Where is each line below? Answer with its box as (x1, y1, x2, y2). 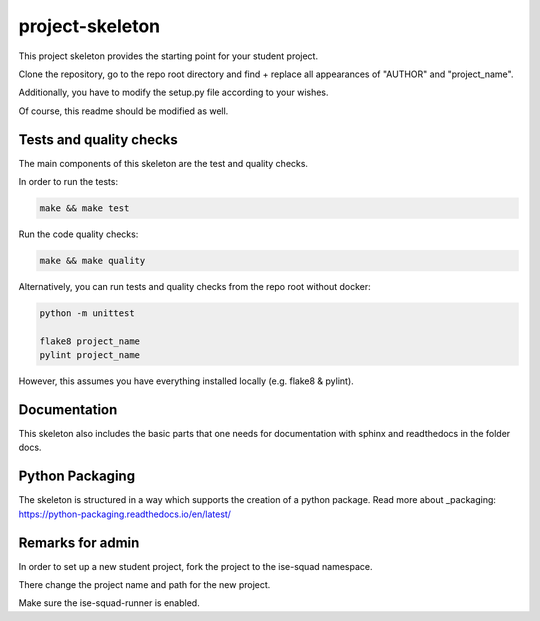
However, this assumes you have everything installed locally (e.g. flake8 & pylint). (18, 375, 354, 387)
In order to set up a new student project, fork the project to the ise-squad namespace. (18, 560, 373, 572)
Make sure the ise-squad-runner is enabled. (18, 597, 200, 609)
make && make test (39, 203, 130, 214)
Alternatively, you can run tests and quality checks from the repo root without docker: (18, 280, 371, 292)
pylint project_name (39, 350, 140, 361)
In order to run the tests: (18, 176, 119, 188)
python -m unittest (39, 307, 135, 319)
